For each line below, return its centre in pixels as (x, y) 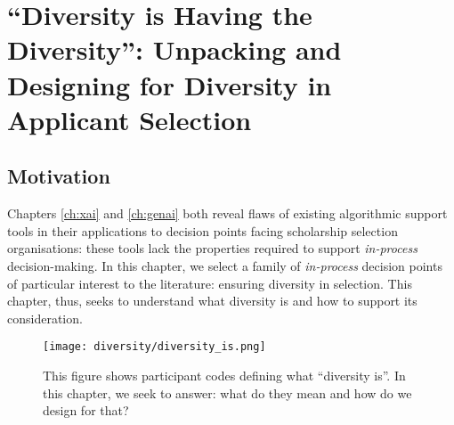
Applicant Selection (130, 119)
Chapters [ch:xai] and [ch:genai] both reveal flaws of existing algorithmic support (227, 213)
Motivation (59, 176)
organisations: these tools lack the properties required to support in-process (212, 248)
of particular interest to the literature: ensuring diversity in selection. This (210, 283)
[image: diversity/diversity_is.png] (154, 347)
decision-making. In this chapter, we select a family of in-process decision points (225, 265)
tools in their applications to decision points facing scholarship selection (203, 230)
